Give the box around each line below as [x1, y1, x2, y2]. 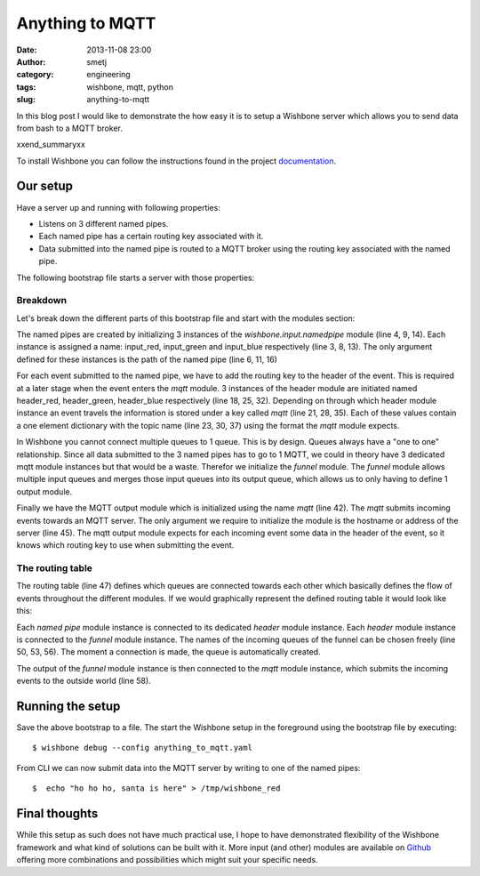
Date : [16, 44, 37, 55]
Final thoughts [16, 806, 99, 822]
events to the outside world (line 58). [16, 676, 151, 687]
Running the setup [16, 699, 121, 713]
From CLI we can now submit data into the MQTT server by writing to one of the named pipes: [16, 762, 361, 773]
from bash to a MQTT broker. [16, 123, 124, 133]
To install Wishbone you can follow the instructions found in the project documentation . [16, 156, 337, 166]
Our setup [16, 179, 74, 194]
